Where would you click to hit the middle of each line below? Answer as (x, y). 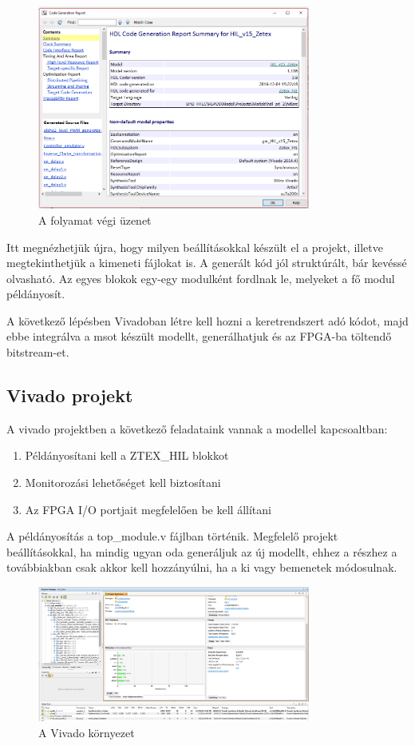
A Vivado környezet (87, 732)
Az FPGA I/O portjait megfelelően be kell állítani (148, 509)
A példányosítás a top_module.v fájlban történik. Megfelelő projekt (172, 536)
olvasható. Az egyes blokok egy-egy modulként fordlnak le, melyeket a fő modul (201, 278)
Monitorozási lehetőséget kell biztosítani (123, 483)
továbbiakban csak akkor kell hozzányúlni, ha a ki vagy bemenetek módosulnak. (202, 567)
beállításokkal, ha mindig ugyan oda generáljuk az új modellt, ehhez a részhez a (202, 551)
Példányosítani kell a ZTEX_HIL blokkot (127, 455)
